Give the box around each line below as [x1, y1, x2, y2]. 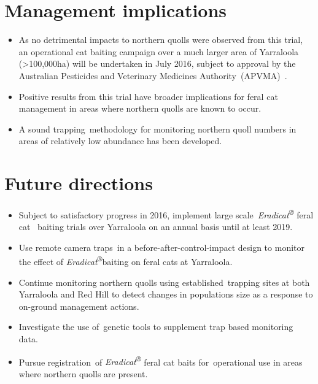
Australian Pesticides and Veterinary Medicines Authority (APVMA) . [18, 69, 287, 82]
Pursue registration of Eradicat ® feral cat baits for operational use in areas [18, 353, 303, 368]
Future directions [4, 171, 153, 196]
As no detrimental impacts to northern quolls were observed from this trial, [18, 33, 303, 46]
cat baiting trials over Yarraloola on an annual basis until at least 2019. [18, 220, 293, 233]
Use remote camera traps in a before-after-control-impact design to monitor [18, 240, 304, 253]
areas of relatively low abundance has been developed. [18, 134, 222, 147]
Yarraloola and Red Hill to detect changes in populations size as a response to [18, 288, 313, 301]
